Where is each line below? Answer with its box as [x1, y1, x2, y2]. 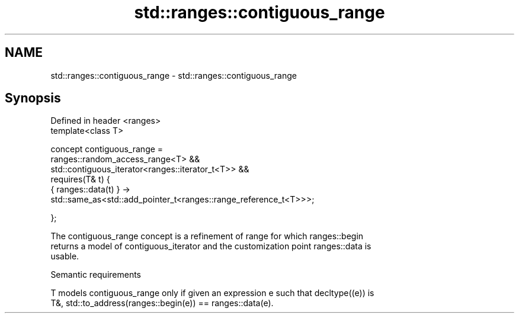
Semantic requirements [50, 269, 142, 280]
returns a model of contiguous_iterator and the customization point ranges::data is [50, 241, 371, 252]
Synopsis [5, 91, 61, 106]
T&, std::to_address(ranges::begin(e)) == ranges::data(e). [50, 298, 274, 309]
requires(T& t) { [50, 174, 110, 185]
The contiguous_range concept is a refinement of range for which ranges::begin [50, 231, 364, 242]
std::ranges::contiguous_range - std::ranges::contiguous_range [50, 70, 297, 81]
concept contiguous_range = [50, 144, 164, 155]
